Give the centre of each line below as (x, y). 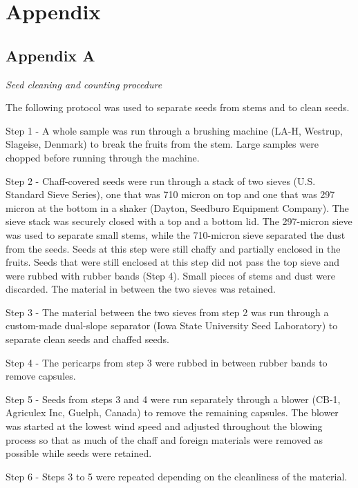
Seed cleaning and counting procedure (84, 84)
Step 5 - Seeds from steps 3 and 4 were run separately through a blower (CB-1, (173, 399)
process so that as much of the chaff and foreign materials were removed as (164, 439)
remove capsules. (41, 376)
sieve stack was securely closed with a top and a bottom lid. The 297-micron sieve (179, 221)
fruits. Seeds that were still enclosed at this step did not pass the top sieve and (172, 262)
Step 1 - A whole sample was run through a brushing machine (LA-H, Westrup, (174, 130)
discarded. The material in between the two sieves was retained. (141, 289)
